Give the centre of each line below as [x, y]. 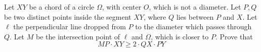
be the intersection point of [78, 36]
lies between [195, 16]
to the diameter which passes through [193, 27]
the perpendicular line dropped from [70, 27]
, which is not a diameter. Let [195, 7]
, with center [122, 7]
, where [155, 16]
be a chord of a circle [62, 7]
